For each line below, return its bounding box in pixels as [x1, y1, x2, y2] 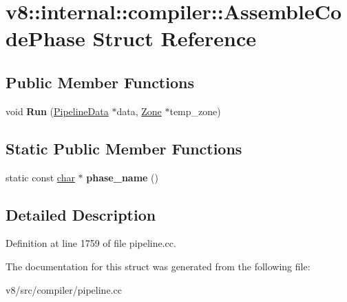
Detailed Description [6, 203, 156, 225]
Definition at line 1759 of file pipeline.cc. [6, 236, 176, 250]
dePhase [6, 24, 85, 52]
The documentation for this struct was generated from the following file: [6, 259, 311, 273]
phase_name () [86, 170, 159, 184]
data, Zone [116, 103, 162, 118]
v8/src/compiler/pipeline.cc [6, 282, 122, 296]
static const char [6, 170, 75, 184]
